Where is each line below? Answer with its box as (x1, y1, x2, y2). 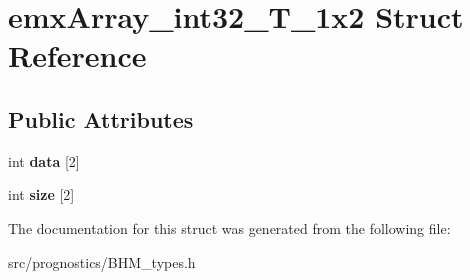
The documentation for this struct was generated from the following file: (8, 217, 451, 238)
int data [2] (8, 150, 80, 171)
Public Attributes (8, 103, 194, 134)
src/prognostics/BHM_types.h (8, 251, 196, 272)
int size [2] (8, 184, 75, 205)
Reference (8, 35, 147, 76)
